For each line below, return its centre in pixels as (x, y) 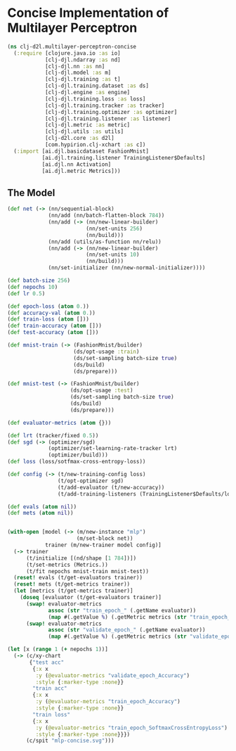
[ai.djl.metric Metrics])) (81, 171)
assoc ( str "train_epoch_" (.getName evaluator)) (122, 610)
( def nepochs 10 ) (33, 287)
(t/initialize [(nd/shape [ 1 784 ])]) (81, 558)
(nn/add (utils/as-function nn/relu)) (105, 242)
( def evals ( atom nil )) (42, 507)
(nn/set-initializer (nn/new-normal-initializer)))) (127, 268)
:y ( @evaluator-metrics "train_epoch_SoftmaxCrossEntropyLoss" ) (132, 728)
